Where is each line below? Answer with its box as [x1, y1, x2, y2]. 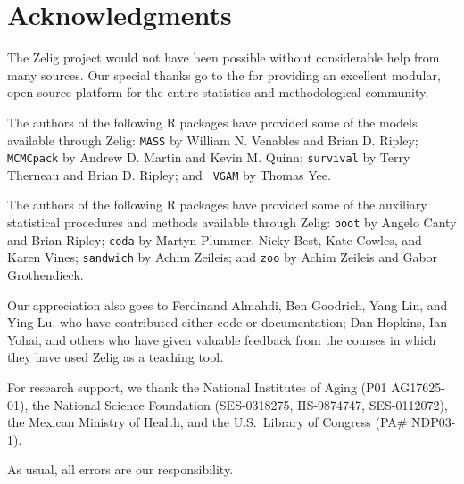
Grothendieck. [7, 266, 84, 284]
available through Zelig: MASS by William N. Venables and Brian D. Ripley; [7, 130, 418, 149]
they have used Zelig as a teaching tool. [7, 348, 224, 366]
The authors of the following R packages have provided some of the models [7, 112, 418, 131]
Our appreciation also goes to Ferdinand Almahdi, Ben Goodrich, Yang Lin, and [7, 295, 448, 314]
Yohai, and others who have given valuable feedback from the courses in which [7, 330, 436, 349]
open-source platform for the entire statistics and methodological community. [7, 83, 429, 102]
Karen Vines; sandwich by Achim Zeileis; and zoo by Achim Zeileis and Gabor [7, 248, 438, 267]
